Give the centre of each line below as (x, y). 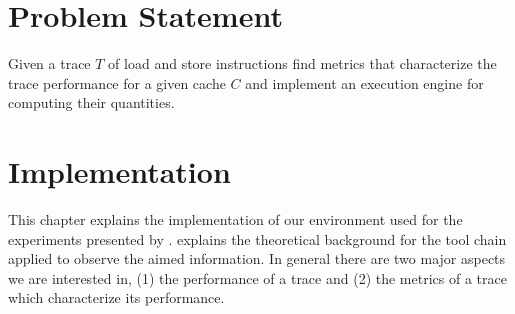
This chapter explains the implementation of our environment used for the (235, 219)
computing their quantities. (91, 102)
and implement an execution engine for (364, 82)
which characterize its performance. (116, 297)
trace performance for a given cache (117, 82)
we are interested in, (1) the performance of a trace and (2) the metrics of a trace (257, 277)
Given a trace (49, 63)
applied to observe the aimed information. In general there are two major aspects (257, 258)
